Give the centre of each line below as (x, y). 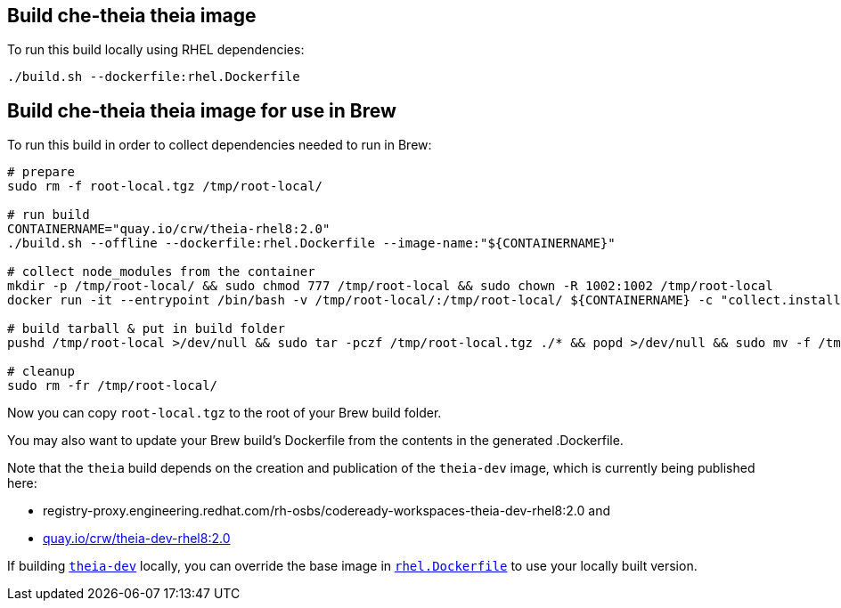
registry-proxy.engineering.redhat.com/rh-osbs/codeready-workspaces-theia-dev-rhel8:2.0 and (327, 511)
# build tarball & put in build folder (146, 329)
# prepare (41, 172)
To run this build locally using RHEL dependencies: (156, 50)
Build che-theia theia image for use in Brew (202, 110)
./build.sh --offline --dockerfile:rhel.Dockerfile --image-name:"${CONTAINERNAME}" (311, 243)
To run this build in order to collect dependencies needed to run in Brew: (220, 145)
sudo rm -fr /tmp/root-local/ (113, 386)
